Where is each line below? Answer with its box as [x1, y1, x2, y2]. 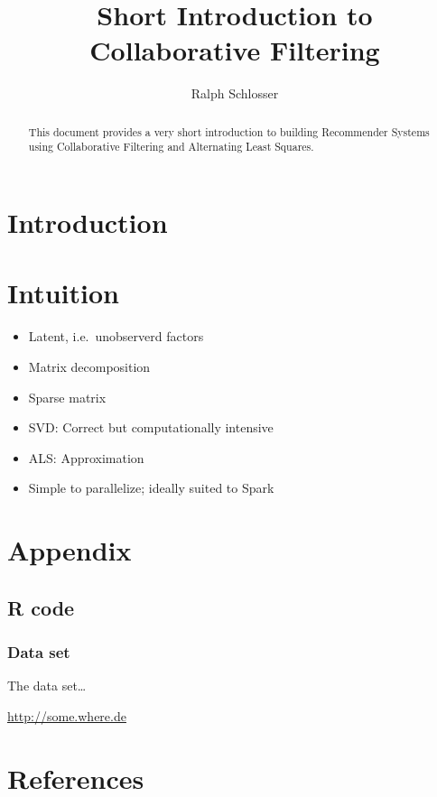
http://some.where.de [7, 706, 126, 725]
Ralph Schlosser [191, 84, 279, 103]
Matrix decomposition [28, 357, 151, 375]
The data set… [7, 676, 87, 695]
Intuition [7, 274, 119, 311]
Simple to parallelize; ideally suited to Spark [28, 478, 274, 497]
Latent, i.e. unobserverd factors [28, 327, 204, 346]
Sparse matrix [28, 387, 107, 406]
